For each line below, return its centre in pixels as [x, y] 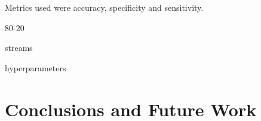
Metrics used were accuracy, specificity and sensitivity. [104, 7]
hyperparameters [36, 67]
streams [19, 48]
